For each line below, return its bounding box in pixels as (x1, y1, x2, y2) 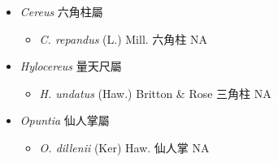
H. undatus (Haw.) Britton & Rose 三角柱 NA (39, 84, 271, 101)
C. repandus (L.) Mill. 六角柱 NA (39, 30, 208, 47)
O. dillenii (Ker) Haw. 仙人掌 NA (39, 139, 210, 156)
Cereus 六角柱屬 (20, 3, 103, 19)
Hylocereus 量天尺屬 (20, 58, 122, 75)
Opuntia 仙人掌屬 (20, 112, 110, 129)
